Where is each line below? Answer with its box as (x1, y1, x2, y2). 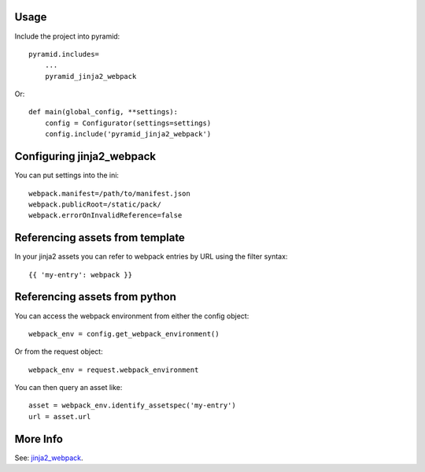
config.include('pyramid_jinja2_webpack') (44, 130, 212, 139)
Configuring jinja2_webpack (14, 150, 157, 163)
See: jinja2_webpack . (14, 453, 83, 463)
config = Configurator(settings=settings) (44, 118, 212, 128)
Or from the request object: (14, 347, 103, 356)
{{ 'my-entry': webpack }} (28, 270, 133, 279)
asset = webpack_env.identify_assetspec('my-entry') (28, 401, 236, 410)
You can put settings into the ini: (14, 170, 120, 180)
